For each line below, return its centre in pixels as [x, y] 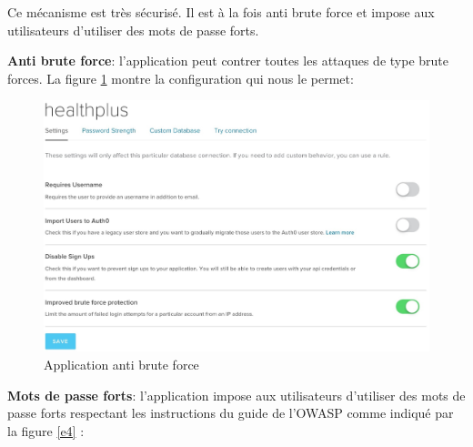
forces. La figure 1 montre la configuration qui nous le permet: [181, 78]
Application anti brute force [121, 364]
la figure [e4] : [46, 430]
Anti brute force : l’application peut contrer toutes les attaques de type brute [228, 61]
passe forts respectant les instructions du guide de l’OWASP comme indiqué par [231, 413]
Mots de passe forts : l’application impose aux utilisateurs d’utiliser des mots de [236, 395]
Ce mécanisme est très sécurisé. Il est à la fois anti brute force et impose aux [221, 12]
